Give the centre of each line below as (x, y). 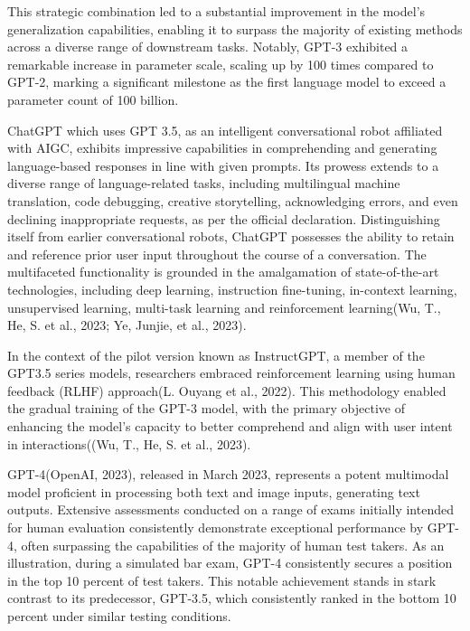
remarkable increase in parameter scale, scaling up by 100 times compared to (221, 64)
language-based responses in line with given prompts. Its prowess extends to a (223, 165)
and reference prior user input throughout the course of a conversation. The (217, 254)
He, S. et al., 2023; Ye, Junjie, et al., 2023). (127, 325)
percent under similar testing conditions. (119, 616)
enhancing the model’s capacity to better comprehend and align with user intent (230, 426)
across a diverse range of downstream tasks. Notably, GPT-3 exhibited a (208, 47)
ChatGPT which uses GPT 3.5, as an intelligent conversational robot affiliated (225, 130)
